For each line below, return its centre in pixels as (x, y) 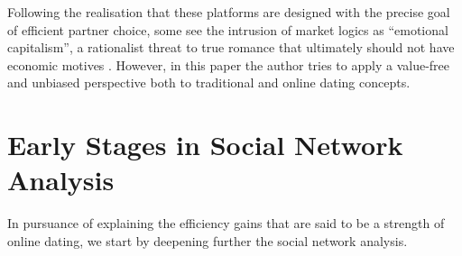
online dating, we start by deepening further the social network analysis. (208, 240)
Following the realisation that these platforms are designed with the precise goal (229, 12)
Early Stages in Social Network (205, 145)
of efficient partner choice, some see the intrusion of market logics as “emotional (228, 29)
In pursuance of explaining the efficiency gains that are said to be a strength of (226, 223)
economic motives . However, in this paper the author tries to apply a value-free (229, 64)
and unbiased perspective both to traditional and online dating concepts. (209, 82)
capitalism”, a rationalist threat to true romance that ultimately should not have (231, 47)
